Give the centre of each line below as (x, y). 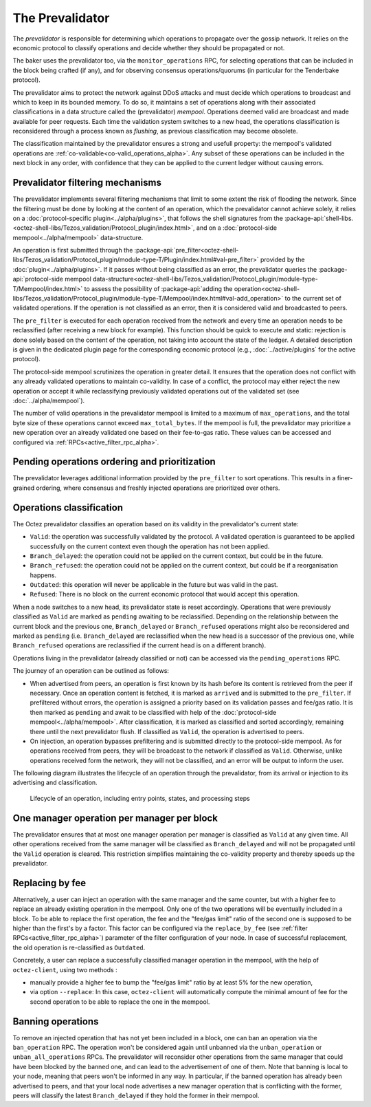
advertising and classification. (55, 783)
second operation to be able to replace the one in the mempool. (120, 1002)
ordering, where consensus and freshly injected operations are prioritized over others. (158, 488)
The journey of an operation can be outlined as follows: (91, 671)
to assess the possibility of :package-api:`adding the (158, 288)
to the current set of (313, 299)
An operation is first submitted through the (73, 250)
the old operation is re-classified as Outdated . (79, 947)
